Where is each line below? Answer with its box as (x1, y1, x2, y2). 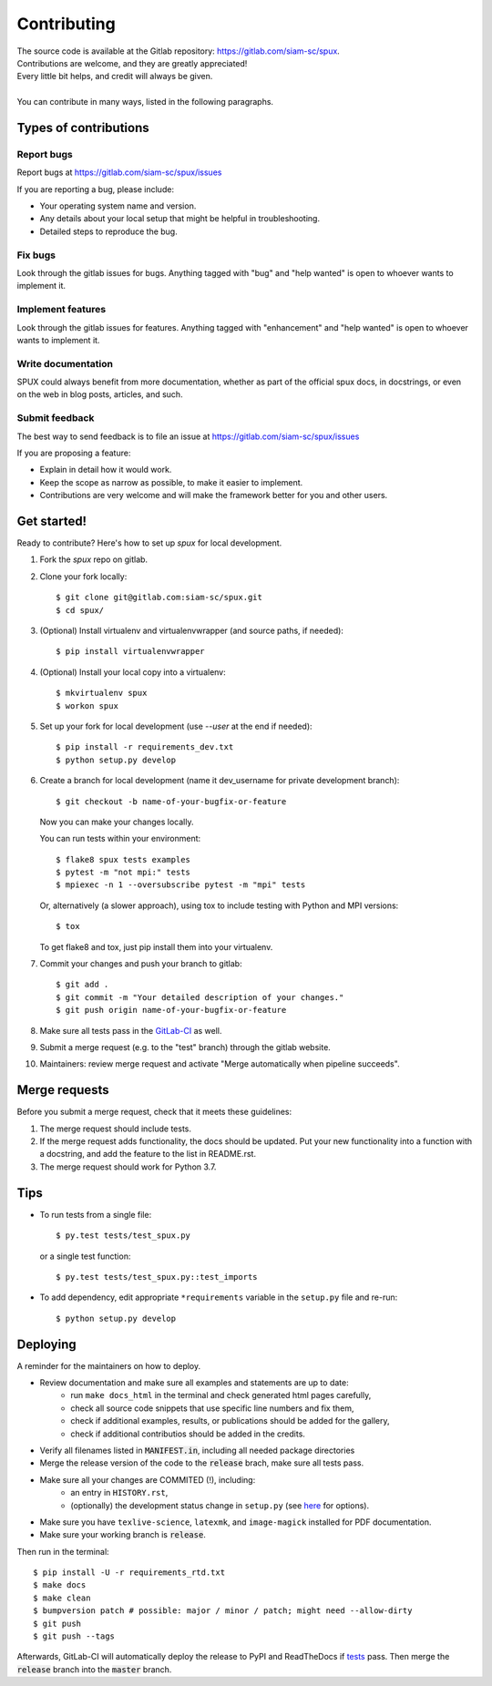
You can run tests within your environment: (39, 833, 201, 844)
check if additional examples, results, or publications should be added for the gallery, (70, 1415, 391, 1426)
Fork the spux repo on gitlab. (39, 554, 149, 565)
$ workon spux (56, 700, 118, 710)
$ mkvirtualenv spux (56, 688, 148, 699)
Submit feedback (16, 412, 95, 424)
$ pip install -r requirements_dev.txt (56, 742, 234, 752)
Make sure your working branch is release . (39, 1529, 207, 1540)
